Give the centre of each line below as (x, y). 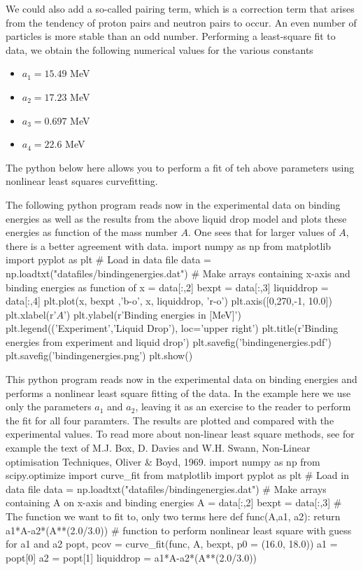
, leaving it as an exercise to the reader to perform (243, 406)
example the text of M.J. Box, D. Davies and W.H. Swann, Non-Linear (158, 448)
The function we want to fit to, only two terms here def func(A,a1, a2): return (173, 516)
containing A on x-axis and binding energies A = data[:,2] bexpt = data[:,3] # (174, 502)
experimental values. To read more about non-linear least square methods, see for (180, 434)
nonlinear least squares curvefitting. (82, 181)
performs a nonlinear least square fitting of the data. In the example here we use (178, 392)
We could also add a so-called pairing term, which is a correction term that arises (180, 8)
